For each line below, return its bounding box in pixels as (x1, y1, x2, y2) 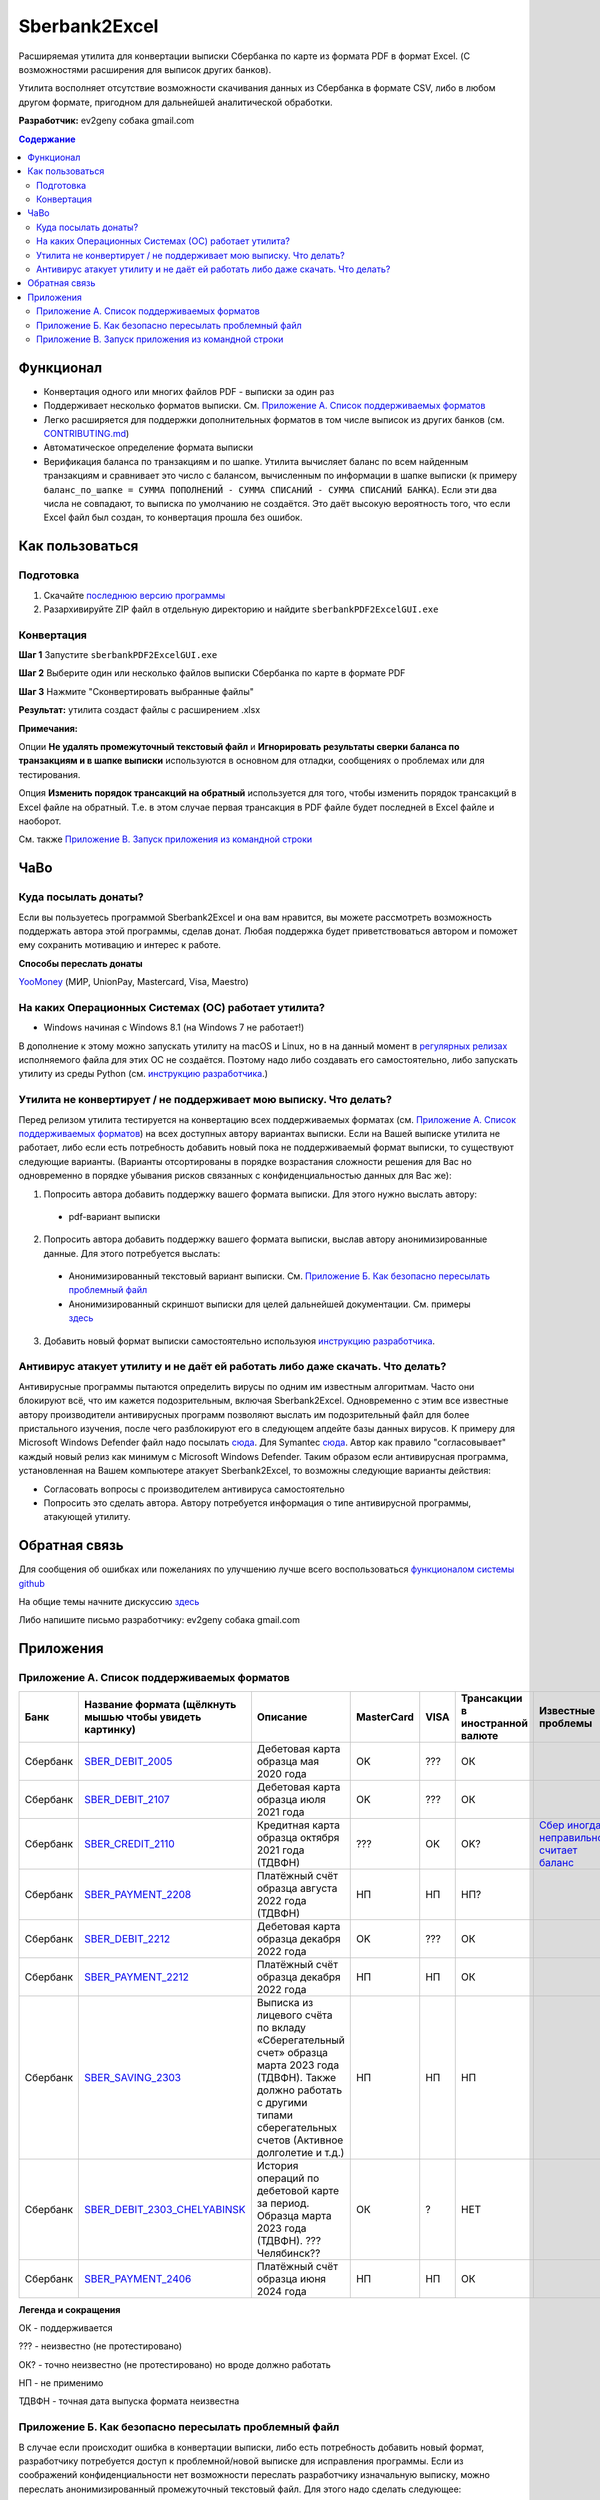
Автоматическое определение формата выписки (43, 441, 254, 454)
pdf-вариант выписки (68, 1210, 161, 1222)
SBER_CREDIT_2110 (84, 1836, 175, 1850)
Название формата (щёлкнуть (84, 1697, 237, 1711)
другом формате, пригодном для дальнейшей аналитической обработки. (18, 96, 333, 108)
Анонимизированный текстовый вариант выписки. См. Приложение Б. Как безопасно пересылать (68, 1270, 490, 1282)
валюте (460, 1728, 499, 1742)
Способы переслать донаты (18, 957, 144, 969)
